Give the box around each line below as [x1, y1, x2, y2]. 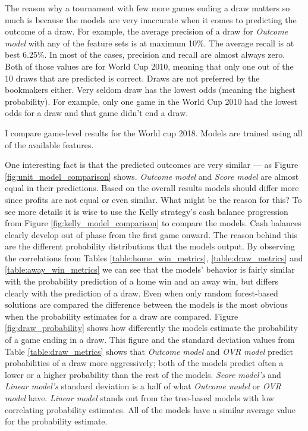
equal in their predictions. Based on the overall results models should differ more [5, 182, 299, 194]
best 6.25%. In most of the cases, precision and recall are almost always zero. [5, 48, 285, 61]
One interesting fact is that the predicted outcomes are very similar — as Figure [5, 158, 298, 171]
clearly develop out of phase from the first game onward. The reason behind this [5, 228, 298, 241]
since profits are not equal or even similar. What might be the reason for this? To [5, 193, 302, 205]
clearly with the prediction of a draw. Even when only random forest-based [5, 286, 278, 299]
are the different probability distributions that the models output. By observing [5, 240, 295, 252]
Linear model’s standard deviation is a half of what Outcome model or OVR [5, 380, 281, 392]
